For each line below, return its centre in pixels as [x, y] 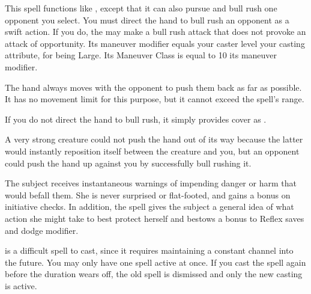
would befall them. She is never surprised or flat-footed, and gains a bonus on [148, 194]
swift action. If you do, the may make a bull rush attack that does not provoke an [155, 32]
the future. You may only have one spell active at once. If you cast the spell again [155, 262]
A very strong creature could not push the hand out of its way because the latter [154, 139]
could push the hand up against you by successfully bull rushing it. [128, 163]
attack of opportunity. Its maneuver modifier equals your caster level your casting [155, 43]
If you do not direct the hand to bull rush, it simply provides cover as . [136, 119]
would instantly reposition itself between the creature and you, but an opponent [152, 151]
